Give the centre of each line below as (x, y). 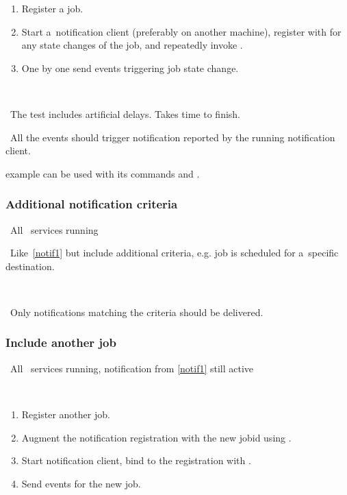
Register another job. (66, 414)
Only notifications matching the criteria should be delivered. (137, 312)
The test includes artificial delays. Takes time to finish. (125, 113)
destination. (30, 266)
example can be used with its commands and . (103, 173)
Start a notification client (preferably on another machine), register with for (181, 31)
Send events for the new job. (81, 483)
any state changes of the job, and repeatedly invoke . (132, 45)
